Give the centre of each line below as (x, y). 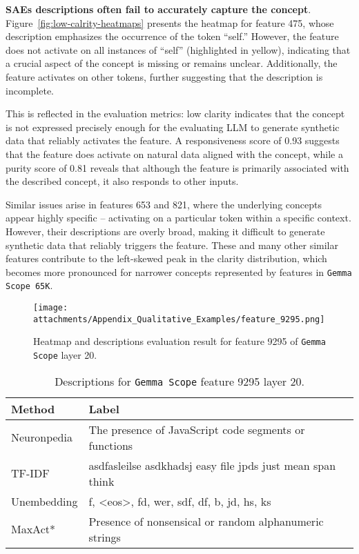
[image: (51, 308)
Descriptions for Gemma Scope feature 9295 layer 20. (179, 381)
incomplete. (30, 90)
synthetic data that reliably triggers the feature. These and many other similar (172, 245)
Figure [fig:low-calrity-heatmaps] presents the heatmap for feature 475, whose (170, 22)
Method (33, 408)
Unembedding (45, 501)
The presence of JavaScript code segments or (197, 429)
